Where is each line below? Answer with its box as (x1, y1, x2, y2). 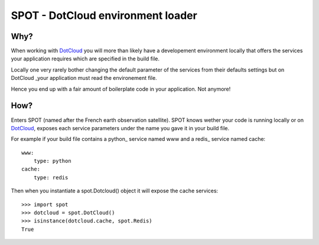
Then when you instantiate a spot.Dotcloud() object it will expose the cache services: (11, 187, 219, 195)
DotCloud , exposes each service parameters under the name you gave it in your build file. (11, 124, 230, 131)
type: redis (33, 174, 69, 180)
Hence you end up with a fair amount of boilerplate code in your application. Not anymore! (11, 85, 231, 92)
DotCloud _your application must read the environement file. (11, 75, 157, 82)
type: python (33, 157, 71, 165)
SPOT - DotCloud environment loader (11, 9, 197, 22)
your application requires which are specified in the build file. (11, 55, 159, 62)
